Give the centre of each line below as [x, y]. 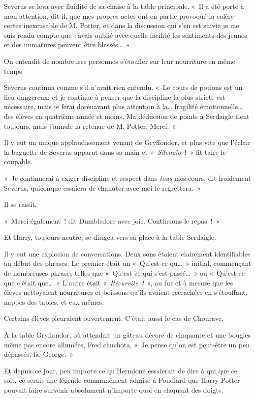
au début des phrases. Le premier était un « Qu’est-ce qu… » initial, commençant [128, 263]
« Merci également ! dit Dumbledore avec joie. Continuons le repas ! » [112, 220]
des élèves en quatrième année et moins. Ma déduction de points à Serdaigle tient [127, 116]
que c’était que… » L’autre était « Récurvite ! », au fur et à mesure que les [119, 282]
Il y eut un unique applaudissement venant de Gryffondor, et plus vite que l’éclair [127, 142]
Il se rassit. [20, 204]
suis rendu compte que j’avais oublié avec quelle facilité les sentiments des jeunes [126, 35]
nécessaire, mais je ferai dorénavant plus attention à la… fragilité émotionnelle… [123, 106]
